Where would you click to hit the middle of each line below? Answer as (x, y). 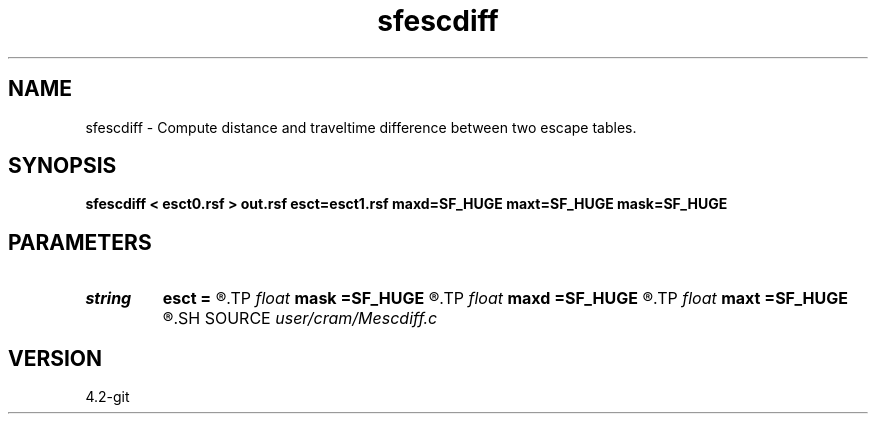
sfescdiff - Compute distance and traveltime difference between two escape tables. (361, 127)
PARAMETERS (80, 242)
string (108, 298)
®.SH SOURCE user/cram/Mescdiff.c (300, 318)
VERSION (55, 358)
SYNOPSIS (62, 166)
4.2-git (107, 397)
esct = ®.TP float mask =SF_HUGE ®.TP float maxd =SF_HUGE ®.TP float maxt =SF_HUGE (505, 298)
